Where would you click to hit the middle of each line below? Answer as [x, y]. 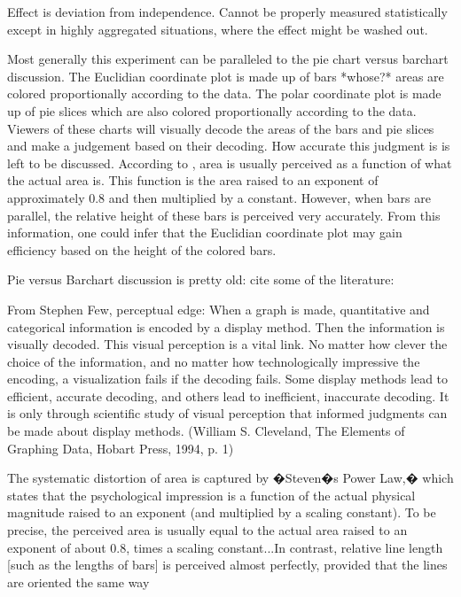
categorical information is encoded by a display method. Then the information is [226, 326]
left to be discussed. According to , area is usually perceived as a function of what [230, 163]
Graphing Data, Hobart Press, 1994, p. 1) [121, 448]
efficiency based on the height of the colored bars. [142, 249]
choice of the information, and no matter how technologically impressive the [214, 361]
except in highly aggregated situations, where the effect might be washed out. [218, 29]
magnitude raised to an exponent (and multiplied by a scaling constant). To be [222, 512]
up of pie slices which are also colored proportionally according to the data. [212, 110]
